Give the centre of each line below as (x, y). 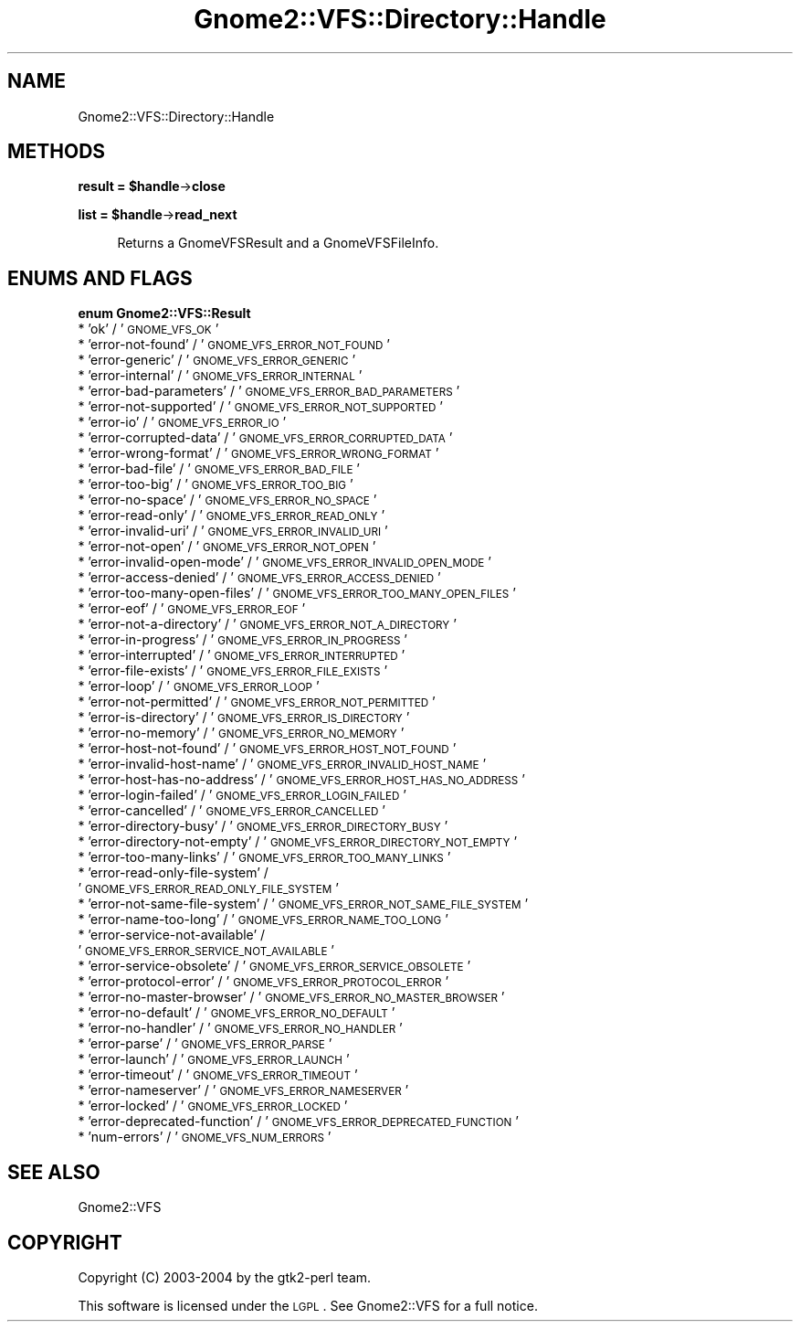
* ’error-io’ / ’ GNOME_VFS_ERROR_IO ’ (182, 422)
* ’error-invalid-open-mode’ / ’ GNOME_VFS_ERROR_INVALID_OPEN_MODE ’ (284, 562)
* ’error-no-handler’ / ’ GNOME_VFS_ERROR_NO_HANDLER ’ (240, 1028)
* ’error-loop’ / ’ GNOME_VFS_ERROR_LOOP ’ (199, 686)
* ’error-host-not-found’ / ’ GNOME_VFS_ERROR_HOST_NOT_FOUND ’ (267, 749)
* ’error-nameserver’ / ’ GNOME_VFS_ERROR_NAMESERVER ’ (243, 1090)
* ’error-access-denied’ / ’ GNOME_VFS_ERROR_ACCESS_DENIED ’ (259, 578)
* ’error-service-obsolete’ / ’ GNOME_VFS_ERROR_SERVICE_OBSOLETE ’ (274, 966)
